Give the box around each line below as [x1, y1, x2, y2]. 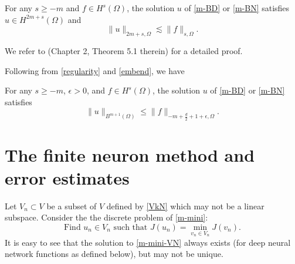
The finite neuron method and [5, 142, 255, 166]
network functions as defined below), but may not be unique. [5, 248, 223, 260]
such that [113, 223, 148, 232]
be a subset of [46, 199, 97, 212]
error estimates [5, 165, 130, 189]
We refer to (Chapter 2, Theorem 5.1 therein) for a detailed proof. [5, 44, 243, 56]
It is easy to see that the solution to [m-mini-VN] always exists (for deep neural [5, 236, 291, 248]
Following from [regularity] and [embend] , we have [5, 64, 185, 76]
